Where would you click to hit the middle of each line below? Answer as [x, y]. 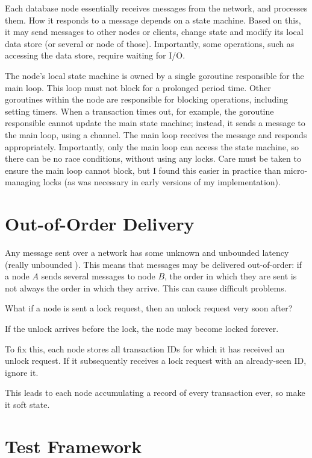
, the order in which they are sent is [231, 276]
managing [23, 182]
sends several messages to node [98, 276]
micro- [296, 170]
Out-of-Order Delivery [100, 224]
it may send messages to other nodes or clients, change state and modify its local [154, 32]
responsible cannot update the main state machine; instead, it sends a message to [155, 123]
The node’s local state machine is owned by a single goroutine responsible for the [154, 75]
